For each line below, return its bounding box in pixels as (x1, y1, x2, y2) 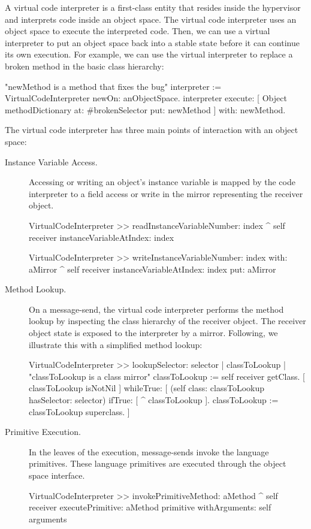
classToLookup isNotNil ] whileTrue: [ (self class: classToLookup (29, 382, 265, 394)
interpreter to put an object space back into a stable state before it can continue (5, 36, 300, 49)
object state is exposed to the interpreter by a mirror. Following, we (29, 327, 278, 339)
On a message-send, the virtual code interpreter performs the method (29, 303, 284, 315)
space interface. (29, 469, 85, 481)
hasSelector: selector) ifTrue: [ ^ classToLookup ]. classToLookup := (29, 394, 279, 406)
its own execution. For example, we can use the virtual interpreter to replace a (5, 48, 293, 61)
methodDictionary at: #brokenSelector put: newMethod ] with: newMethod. (5, 103, 286, 116)
